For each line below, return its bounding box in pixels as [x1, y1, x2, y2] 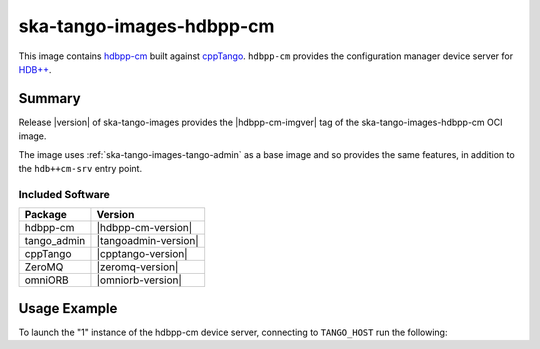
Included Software [18, 187, 110, 201]
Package [24, 208, 67, 222]
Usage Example [18, 300, 118, 317]
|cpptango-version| [96, 247, 189, 261]
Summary [18, 90, 81, 107]
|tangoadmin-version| [96, 234, 199, 248]
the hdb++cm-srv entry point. [18, 163, 143, 175]
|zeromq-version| [96, 260, 179, 274]
